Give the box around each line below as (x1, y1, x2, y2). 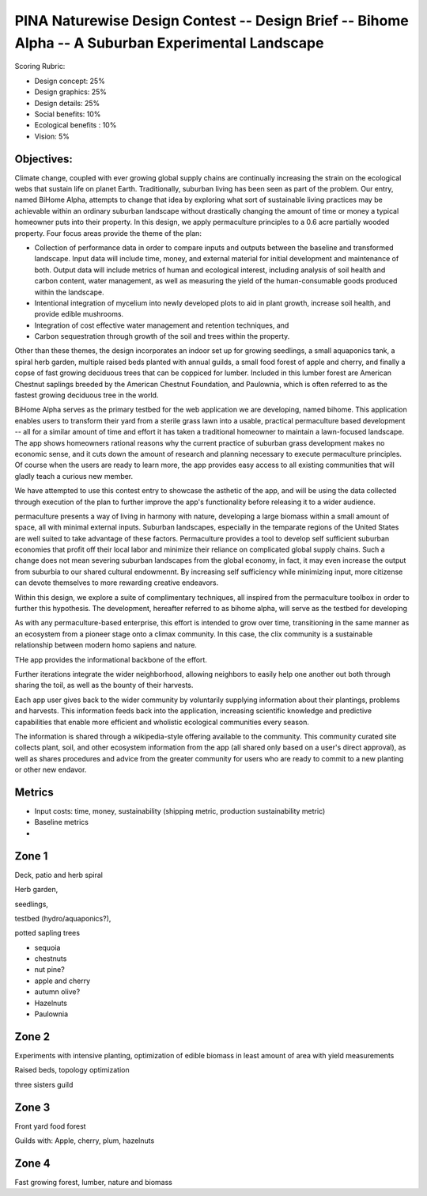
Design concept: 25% (34, 76, 106, 85)
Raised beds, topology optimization (14, 1065, 130, 1075)
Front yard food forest (14, 1121, 86, 1131)
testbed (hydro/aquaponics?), (14, 913, 111, 923)
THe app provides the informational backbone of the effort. (14, 655, 207, 664)
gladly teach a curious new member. (14, 471, 134, 480)
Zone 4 (14, 1156, 51, 1170)
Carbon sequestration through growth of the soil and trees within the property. (34, 332, 290, 341)
